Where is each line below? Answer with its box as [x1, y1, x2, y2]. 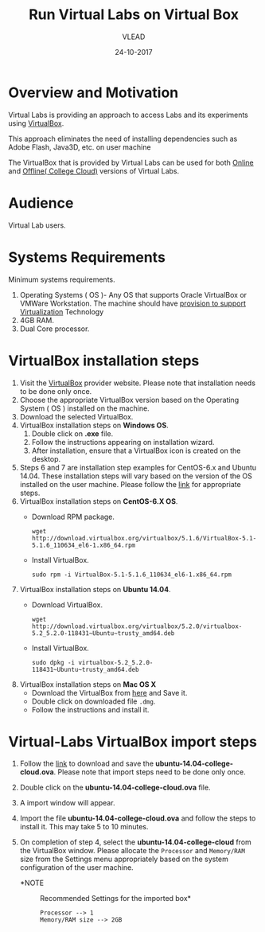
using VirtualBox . [8, 118, 64, 128]
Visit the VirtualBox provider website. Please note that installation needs [19, 378, 256, 388]
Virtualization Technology [19, 306, 104, 316]
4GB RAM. [19, 315, 54, 325]
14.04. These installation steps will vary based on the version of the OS [19, 471, 253, 481]
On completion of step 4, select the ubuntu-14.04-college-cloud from [19, 837, 252, 847]
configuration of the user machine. [19, 863, 134, 872]
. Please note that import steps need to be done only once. [53, 767, 246, 777]
